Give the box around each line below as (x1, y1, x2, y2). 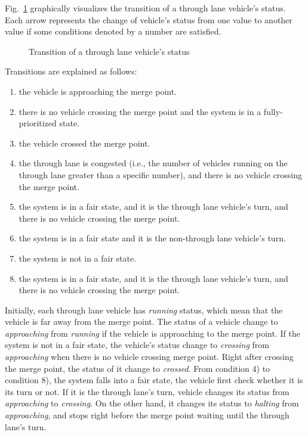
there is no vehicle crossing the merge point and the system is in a (19, 105, 261, 117)
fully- (263, 105, 283, 117)
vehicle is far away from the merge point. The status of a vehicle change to (5, 315, 278, 328)
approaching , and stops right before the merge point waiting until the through (5, 409, 289, 421)
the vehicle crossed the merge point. (19, 136, 150, 149)
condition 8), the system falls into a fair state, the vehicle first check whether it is (5, 374, 303, 386)
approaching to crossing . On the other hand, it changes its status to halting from (5, 397, 299, 409)
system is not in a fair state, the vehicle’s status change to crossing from (5, 338, 269, 351)
